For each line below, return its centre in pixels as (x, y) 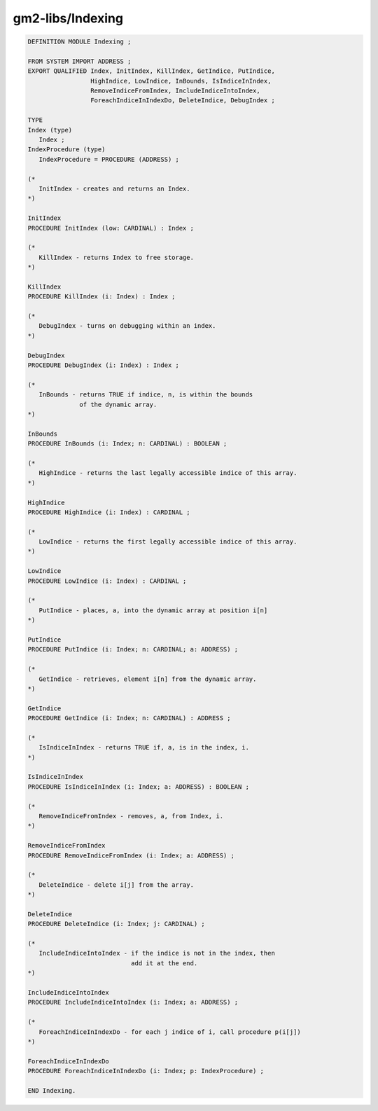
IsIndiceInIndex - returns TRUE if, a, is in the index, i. (144, 747)
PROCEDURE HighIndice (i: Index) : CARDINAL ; (109, 512)
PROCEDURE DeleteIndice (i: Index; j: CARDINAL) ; (117, 924)
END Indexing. (52, 1090)
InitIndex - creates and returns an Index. (114, 189)
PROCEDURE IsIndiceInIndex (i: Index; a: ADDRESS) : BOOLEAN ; (139, 787)
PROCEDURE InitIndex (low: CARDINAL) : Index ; (111, 228)
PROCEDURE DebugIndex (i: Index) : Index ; (104, 365)
